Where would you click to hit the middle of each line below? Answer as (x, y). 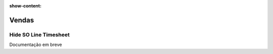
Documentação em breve (36, 44)
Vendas (22, 20)
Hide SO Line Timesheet (40, 34)
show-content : (25, 6)
